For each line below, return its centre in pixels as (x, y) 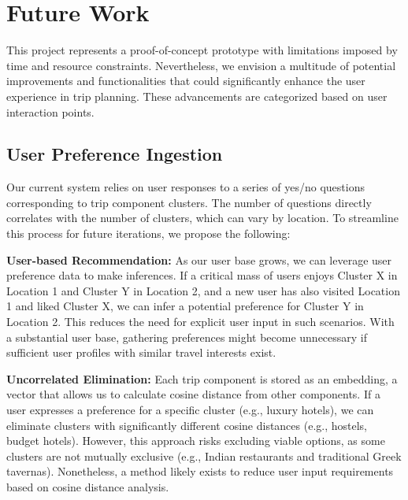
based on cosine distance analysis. (88, 486)
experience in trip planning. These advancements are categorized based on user (197, 96)
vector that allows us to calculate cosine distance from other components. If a (193, 394)
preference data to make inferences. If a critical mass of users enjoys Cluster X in (202, 275)
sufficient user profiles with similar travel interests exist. (141, 352)
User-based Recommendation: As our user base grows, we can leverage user (199, 259)
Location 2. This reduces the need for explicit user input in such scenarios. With (200, 322)
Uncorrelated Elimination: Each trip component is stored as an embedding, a (202, 378)
